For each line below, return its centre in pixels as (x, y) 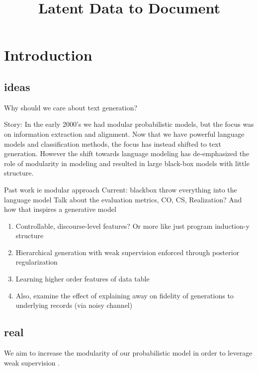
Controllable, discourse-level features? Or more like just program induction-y (132, 226)
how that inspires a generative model (60, 209)
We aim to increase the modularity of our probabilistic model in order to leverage (128, 353)
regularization (37, 262)
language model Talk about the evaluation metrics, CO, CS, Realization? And (123, 199)
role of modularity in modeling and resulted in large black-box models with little (127, 163)
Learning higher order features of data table (83, 279)
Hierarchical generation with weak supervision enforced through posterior (128, 252)
